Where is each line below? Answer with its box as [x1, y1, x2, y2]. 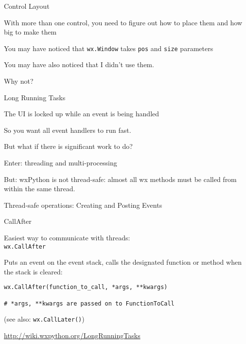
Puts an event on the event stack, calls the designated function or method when [4, 257, 242, 267]
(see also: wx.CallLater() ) [4, 314, 85, 324]
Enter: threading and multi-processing [4, 158, 117, 167]
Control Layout [4, 1, 50, 11]
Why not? [4, 76, 34, 86]
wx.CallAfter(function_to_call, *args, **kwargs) [4, 284, 168, 291]
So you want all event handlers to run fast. [4, 125, 131, 135]
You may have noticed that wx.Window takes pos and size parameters [4, 43, 213, 53]
